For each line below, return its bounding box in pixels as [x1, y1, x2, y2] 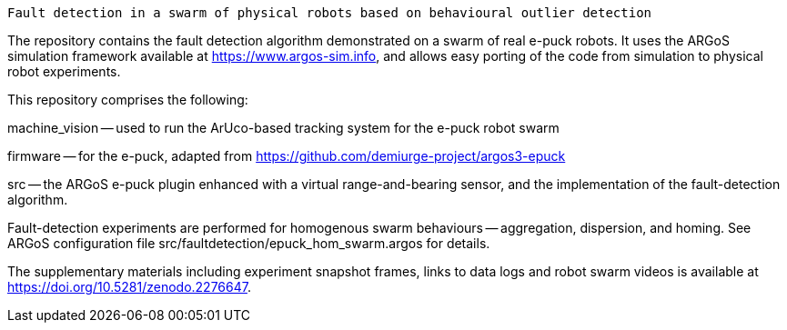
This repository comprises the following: [7, 92, 248, 107]
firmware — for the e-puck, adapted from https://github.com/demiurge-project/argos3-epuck [7, 148, 566, 164]
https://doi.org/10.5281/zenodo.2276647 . [7, 279, 251, 295]
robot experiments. [7, 64, 121, 79]
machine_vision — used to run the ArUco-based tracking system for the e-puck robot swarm [7, 120, 560, 135]
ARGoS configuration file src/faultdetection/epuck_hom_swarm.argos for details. [7, 235, 490, 251]
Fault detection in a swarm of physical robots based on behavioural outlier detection [7, 5, 652, 20]
